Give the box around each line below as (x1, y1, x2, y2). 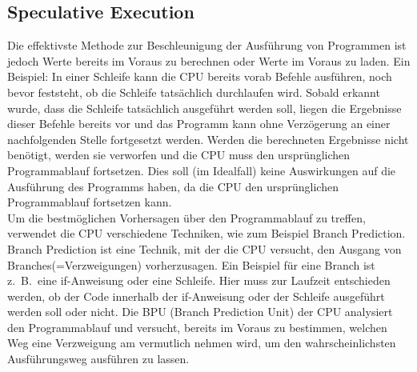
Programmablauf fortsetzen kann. (7, 194, 172, 210)
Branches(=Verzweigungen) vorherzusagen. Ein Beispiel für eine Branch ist (7, 256, 375, 273)
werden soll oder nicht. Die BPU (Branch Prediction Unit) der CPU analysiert (7, 303, 393, 320)
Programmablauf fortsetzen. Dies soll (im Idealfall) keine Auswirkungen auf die (7, 162, 396, 178)
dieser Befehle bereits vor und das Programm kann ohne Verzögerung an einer (7, 115, 391, 132)
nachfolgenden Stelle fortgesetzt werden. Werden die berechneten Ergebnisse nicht (7, 130, 409, 147)
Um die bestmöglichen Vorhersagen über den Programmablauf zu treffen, (7, 209, 366, 226)
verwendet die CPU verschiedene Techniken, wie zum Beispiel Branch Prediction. (7, 225, 406, 242)
